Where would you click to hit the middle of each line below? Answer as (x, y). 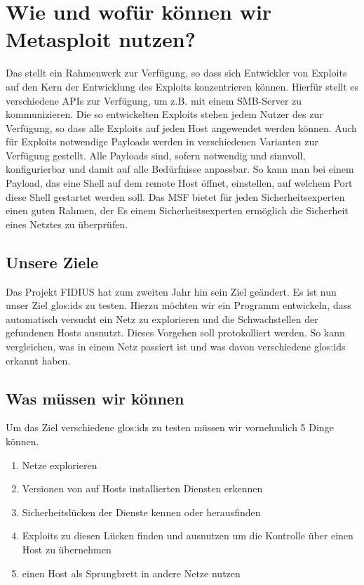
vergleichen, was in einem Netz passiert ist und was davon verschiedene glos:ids (176, 347)
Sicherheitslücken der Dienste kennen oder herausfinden (141, 512)
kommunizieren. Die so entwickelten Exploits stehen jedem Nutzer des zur (164, 114)
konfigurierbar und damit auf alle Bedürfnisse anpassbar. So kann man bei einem (180, 169)
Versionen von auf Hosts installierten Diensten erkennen (142, 488)
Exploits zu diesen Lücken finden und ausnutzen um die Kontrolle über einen (188, 535)
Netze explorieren (60, 465)
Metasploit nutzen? (101, 39)
